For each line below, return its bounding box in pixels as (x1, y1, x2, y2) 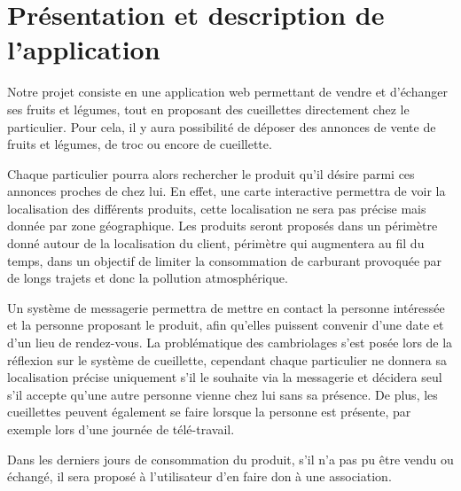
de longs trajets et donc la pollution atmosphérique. (7, 269, 288, 287)
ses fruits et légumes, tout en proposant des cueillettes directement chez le (7, 99, 410, 118)
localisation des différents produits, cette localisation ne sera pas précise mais (7, 199, 426, 217)
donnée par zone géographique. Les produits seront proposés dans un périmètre (7, 216, 438, 235)
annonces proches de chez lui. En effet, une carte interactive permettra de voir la (7, 182, 446, 200)
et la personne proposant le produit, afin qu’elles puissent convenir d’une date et (7, 316, 444, 334)
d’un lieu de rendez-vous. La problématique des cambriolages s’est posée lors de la (7, 333, 453, 352)
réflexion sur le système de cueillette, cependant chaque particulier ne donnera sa (7, 350, 447, 369)
